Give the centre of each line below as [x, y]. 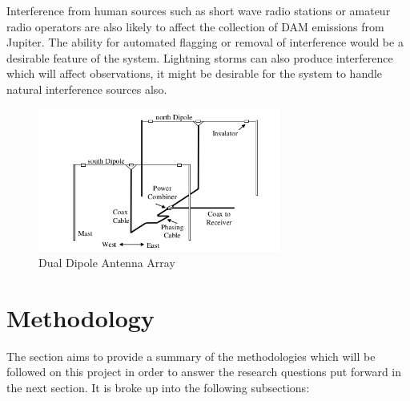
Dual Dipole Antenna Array [107, 262]
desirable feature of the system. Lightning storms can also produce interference [200, 57]
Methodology [80, 317]
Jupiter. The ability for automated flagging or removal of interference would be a [205, 42]
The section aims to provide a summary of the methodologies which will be [191, 356]
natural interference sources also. [87, 89]
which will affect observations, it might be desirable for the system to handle [195, 73]
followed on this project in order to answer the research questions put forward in [204, 372]
